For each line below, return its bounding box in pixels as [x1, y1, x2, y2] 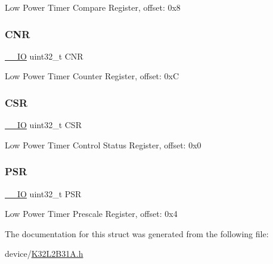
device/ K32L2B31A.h [5, 247, 83, 260]
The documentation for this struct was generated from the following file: [5, 227, 269, 240]
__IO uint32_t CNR [5, 49, 83, 62]
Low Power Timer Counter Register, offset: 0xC [5, 70, 179, 82]
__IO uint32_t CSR [5, 119, 82, 131]
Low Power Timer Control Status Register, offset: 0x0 [5, 138, 201, 151]
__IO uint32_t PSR [5, 187, 82, 200]
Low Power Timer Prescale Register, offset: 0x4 [5, 207, 178, 220]
